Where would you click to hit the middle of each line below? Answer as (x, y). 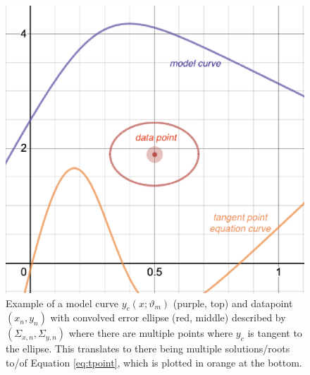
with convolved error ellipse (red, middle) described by (168, 317)
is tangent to (275, 333)
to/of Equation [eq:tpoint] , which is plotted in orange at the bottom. (154, 362)
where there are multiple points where (151, 333)
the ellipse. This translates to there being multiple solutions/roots (148, 349)
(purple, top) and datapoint (233, 303)
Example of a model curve (62, 303)
